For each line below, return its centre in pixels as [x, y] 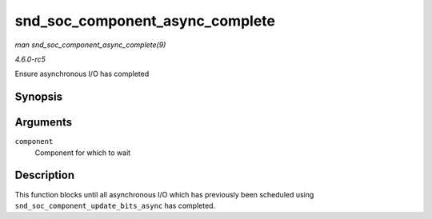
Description [45, 175]
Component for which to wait [83, 153]
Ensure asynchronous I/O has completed [82, 74]
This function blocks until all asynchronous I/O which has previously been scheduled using [164, 194]
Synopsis [39, 97]
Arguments [44, 123]
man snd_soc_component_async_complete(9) [90, 45]
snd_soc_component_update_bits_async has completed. [115, 205]
